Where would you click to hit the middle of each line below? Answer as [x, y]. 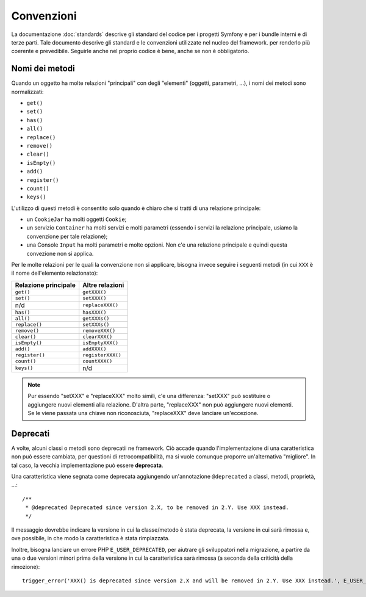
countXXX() [98, 361]
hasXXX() [95, 312]
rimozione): [26, 566]
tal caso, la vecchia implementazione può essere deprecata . [87, 465]
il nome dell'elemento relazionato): [55, 273]
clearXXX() [98, 337]
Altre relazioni [103, 285]
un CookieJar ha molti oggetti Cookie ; [77, 219]
